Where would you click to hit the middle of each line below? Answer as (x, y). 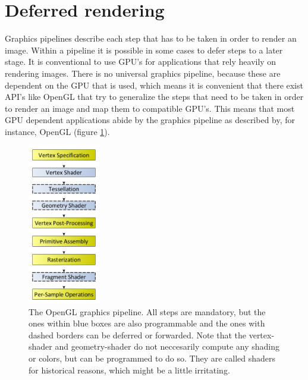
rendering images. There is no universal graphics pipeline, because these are (143, 73)
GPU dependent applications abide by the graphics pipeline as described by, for (150, 120)
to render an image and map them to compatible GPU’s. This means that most (150, 108)
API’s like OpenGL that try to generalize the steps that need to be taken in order (154, 97)
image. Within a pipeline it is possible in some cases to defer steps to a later (144, 50)
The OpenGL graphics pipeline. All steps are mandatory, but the (147, 311)
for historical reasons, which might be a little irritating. (129, 370)
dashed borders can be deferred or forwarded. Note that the (138, 335)
